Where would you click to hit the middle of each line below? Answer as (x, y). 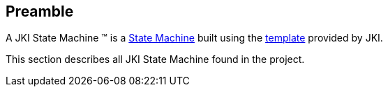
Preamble (40, 11)
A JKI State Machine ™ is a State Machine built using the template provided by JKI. (194, 38)
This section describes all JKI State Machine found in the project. (155, 59)
